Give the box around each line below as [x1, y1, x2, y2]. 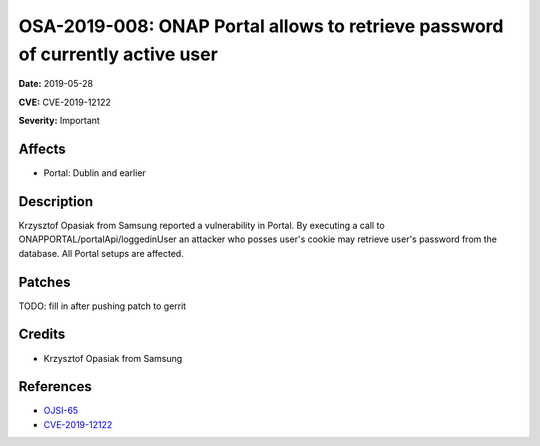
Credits [18, 326, 66, 343]
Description [18, 193, 94, 210]
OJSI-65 [43, 405, 79, 417]
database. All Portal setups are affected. [18, 247, 184, 259]
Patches [18, 273, 71, 290]
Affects [18, 140, 67, 157]
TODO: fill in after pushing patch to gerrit [18, 300, 187, 312]
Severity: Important [18, 115, 100, 127]
